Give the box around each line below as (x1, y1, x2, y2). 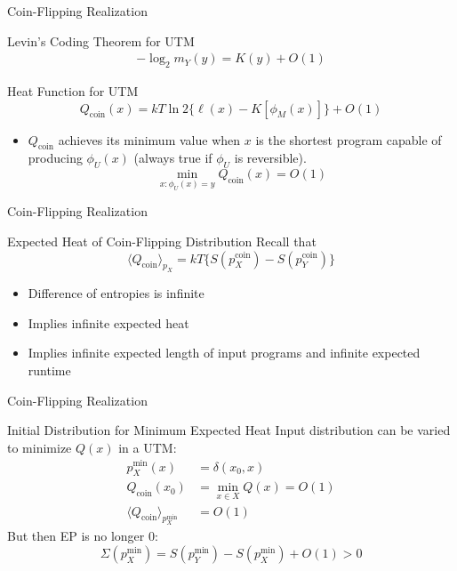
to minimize (7, 438, 72, 456)
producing (28, 149, 83, 167)
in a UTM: (118, 438, 177, 456)
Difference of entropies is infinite (28, 284, 204, 302)
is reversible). (234, 149, 307, 167)
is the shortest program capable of (255, 130, 442, 149)
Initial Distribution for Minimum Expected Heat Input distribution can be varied (7, 421, 451, 439)
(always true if (133, 149, 212, 167)
